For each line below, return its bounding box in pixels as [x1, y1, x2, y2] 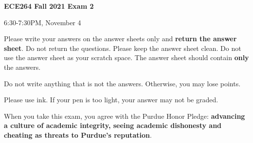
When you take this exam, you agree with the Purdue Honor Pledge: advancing [4, 111, 245, 121]
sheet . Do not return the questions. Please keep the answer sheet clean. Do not [4, 43, 241, 53]
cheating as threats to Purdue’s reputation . [4, 129, 152, 140]
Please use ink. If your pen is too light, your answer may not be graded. [4, 95, 218, 105]
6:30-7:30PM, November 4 [4, 17, 81, 27]
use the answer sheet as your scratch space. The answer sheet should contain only [4, 52, 249, 63]
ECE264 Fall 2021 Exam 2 [4, 1, 94, 11]
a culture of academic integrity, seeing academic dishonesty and [4, 120, 222, 130]
